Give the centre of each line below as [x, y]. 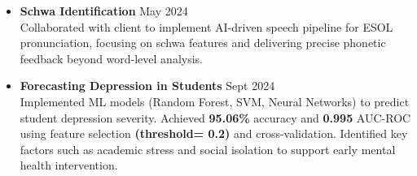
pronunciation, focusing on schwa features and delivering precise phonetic [203, 43]
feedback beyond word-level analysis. [111, 58]
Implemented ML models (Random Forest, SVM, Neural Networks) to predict [215, 101]
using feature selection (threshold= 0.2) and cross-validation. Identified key [214, 133]
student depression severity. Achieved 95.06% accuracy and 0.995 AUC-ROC [215, 117]
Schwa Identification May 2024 [104, 11]
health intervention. [69, 165]
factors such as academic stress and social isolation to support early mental [208, 149]
